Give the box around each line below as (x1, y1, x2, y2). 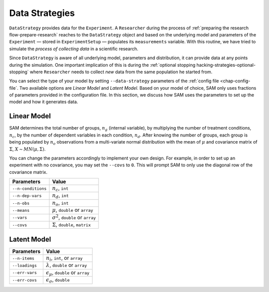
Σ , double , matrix (52, 221, 91, 228)
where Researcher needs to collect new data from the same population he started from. (30, 69, 213, 75)
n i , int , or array (46, 254, 83, 263)
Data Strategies (9, 7, 75, 18)
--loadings (12, 263, 37, 269)
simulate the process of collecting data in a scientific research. (9, 45, 138, 52)
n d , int (52, 192, 69, 200)
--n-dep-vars (12, 193, 42, 199)
